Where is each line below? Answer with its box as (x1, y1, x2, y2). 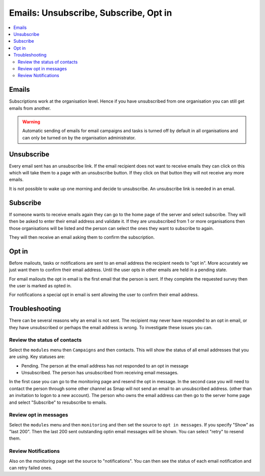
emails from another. (9, 105, 51, 111)
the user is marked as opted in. (9, 282, 72, 288)
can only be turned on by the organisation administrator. (22, 135, 136, 140)
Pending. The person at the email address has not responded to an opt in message (21, 363, 189, 368)
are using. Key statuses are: (9, 354, 66, 360)
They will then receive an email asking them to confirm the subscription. (9, 234, 155, 240)
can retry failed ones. (9, 465, 53, 471)
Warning (22, 118, 40, 125)
